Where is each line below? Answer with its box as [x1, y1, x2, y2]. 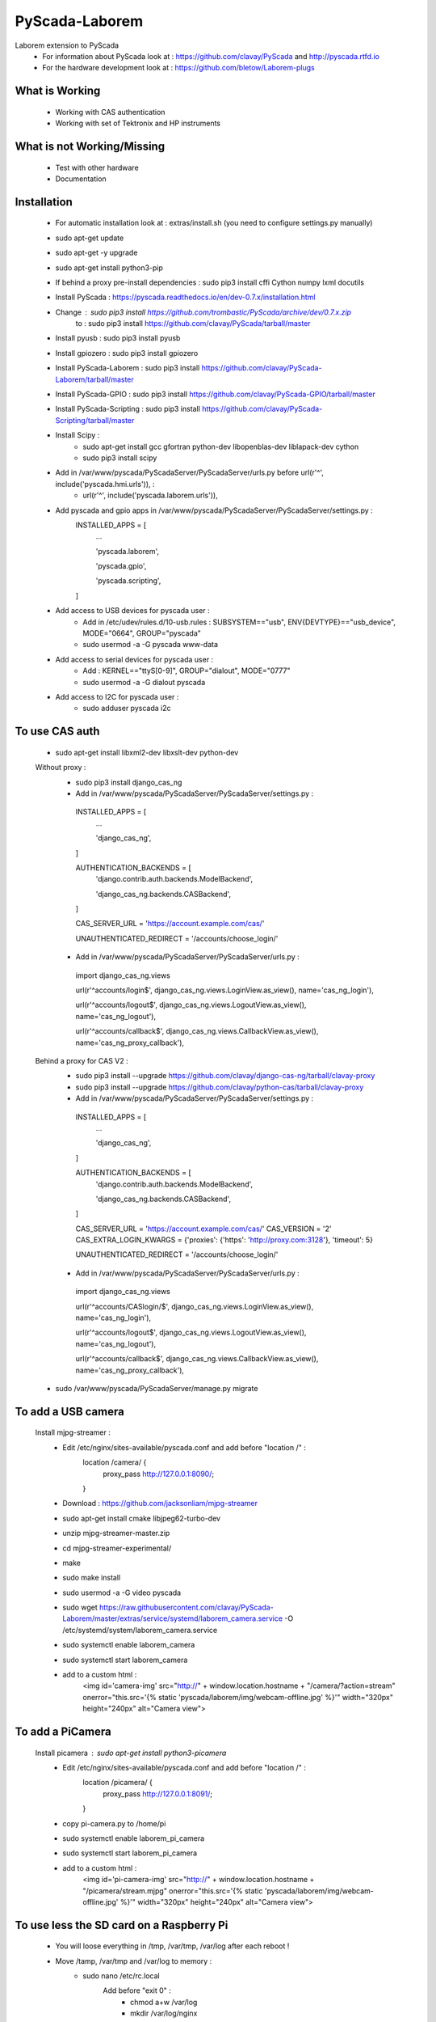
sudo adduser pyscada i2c [82, 704, 171, 713]
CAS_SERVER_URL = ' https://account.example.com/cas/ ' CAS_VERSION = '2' [75, 1224, 332, 1233]
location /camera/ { [82, 1457, 147, 1467]
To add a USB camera [15, 1404, 124, 1419]
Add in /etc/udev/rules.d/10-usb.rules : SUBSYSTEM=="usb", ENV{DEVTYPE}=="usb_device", [82, 617, 396, 627]
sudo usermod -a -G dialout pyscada [82, 677, 206, 687]
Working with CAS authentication [55, 107, 166, 116]
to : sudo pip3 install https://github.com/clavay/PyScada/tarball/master [75, 319, 311, 328]
